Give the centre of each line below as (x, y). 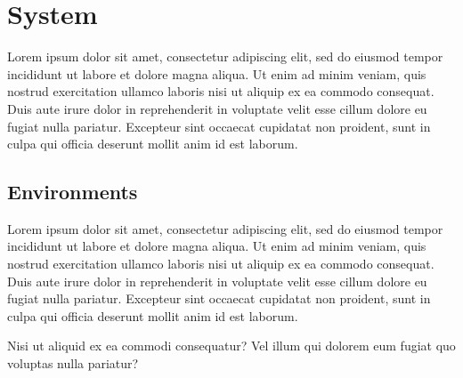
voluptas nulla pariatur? (73, 363)
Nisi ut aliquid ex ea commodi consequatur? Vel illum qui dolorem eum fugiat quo (231, 346)
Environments (73, 192)
